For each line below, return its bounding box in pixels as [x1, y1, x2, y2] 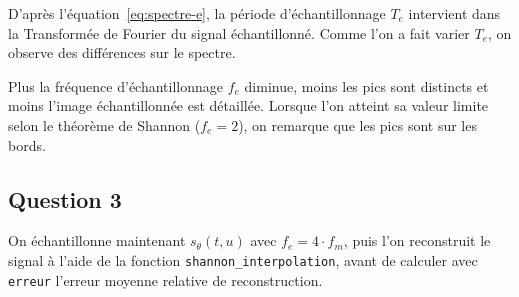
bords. [8, 134, 46, 155]
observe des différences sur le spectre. [8, 42, 236, 63]
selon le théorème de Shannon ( [8, 114, 201, 135]
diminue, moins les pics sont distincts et [244, 75, 489, 96]
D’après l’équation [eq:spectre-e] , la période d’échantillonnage [8, 3, 386, 23]
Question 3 [8, 183, 122, 214]
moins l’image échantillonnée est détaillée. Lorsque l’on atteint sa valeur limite [8, 95, 489, 116]
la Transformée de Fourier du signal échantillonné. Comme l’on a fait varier [8, 22, 470, 43]
